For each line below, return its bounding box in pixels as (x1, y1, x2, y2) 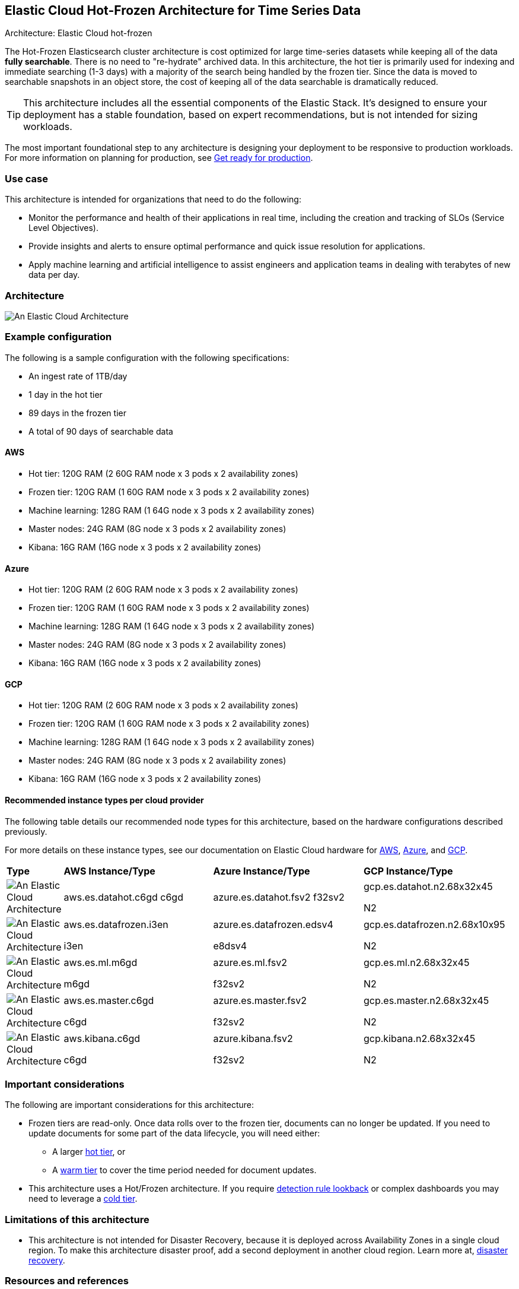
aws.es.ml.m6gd (63, 956, 138, 968)
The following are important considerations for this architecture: (5, 1100, 254, 1110)
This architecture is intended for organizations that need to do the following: (5, 194, 301, 205)
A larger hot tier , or (52, 1147, 126, 1157)
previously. (5, 826, 47, 837)
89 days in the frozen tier (28, 407, 126, 418)
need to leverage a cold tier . (28, 1193, 138, 1204)
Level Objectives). (28, 223, 98, 233)
